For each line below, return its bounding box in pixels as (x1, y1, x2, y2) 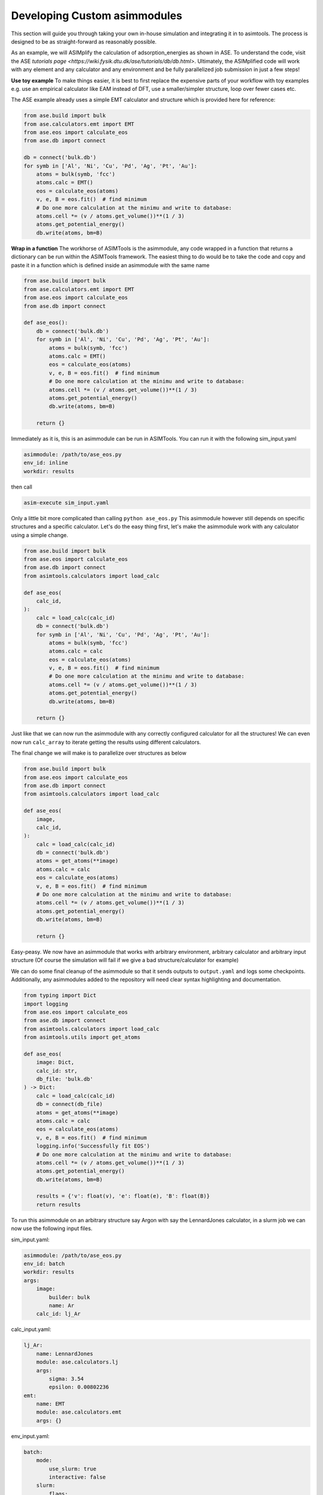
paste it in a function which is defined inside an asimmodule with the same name (11, 261, 210, 269)
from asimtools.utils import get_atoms (23, 1034, 141, 1041)
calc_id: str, (36, 1067, 78, 1074)
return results (36, 1201, 81, 1208)
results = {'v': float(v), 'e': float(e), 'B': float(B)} (36, 1193, 210, 1200)
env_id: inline (23, 459, 68, 466)
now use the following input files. (11, 1225, 93, 1232)
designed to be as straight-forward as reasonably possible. (11, 38, 157, 45)
